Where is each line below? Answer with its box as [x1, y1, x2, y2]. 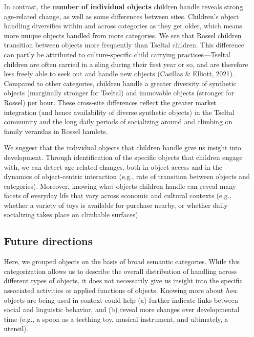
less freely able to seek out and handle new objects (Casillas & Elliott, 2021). [4, 68, 234, 79]
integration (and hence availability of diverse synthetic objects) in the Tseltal [4, 107, 234, 117]
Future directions [4, 233, 93, 248]
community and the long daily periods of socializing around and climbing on [4, 116, 233, 127]
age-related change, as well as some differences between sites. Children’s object [4, 11, 239, 21]
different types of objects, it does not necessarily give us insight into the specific [4, 275, 243, 286]
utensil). [4, 323, 28, 334]
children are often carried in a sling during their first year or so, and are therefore [4, 59, 248, 69]
